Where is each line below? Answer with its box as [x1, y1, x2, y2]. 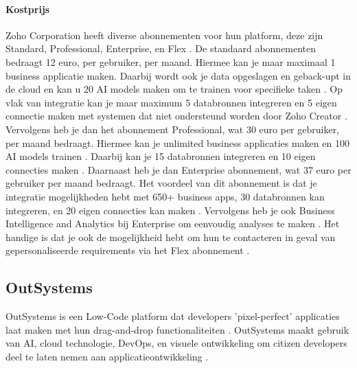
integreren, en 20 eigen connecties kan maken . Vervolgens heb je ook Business [5, 203, 335, 217]
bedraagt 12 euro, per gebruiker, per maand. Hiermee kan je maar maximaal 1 [5, 54, 336, 69]
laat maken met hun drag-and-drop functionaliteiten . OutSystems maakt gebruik [5, 322, 349, 336]
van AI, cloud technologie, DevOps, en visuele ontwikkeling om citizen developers [5, 336, 347, 350]
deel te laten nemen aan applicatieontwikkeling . [5, 349, 209, 363]
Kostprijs [5, 1, 50, 16]
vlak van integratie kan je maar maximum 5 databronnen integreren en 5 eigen [5, 95, 337, 109]
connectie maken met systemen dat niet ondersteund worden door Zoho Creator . [5, 108, 347, 123]
